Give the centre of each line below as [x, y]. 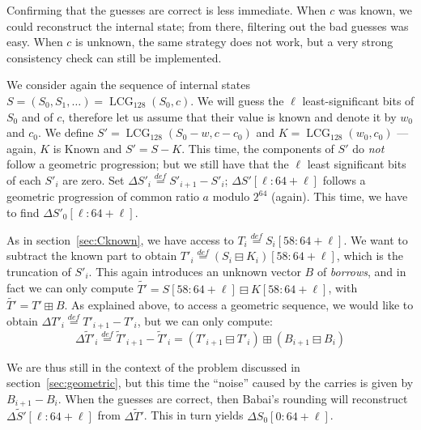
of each [24, 179]
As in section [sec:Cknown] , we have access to [120, 239]
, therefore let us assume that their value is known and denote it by [229, 116]
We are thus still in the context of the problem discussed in [153, 366]
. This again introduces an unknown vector [195, 271]
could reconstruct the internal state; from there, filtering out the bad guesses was [208, 26]
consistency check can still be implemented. [114, 57]
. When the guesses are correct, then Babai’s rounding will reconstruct [233, 398]
